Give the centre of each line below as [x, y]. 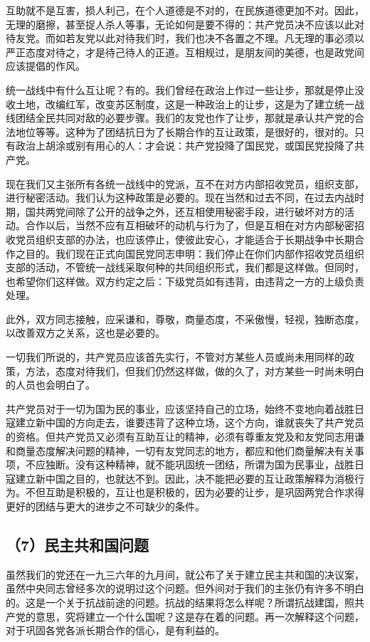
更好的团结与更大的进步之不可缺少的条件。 [105, 506]
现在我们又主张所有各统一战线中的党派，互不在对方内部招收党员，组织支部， [185, 183]
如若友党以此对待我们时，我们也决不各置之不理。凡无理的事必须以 [210, 38]
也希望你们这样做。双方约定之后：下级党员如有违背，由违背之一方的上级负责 [185, 281]
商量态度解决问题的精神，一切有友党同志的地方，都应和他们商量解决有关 [185, 450]
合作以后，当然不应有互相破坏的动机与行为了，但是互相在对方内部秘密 [190, 225]
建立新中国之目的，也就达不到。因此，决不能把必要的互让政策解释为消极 [185, 478]
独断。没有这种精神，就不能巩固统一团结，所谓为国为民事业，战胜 [200, 464]
